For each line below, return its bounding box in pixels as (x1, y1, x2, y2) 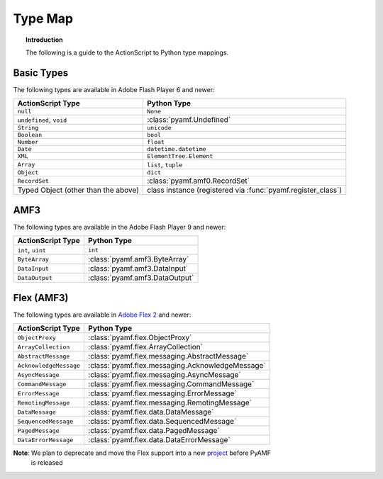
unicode (146, 124, 172, 132)
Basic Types (13, 67, 69, 79)
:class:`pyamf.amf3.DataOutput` (87, 273, 194, 283)
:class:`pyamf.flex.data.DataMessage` (88, 407, 214, 417)
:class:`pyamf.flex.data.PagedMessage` (88, 426, 220, 436)
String (17, 124, 39, 132)
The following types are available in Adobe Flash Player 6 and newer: (13, 85, 216, 94)
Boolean (17, 131, 43, 139)
